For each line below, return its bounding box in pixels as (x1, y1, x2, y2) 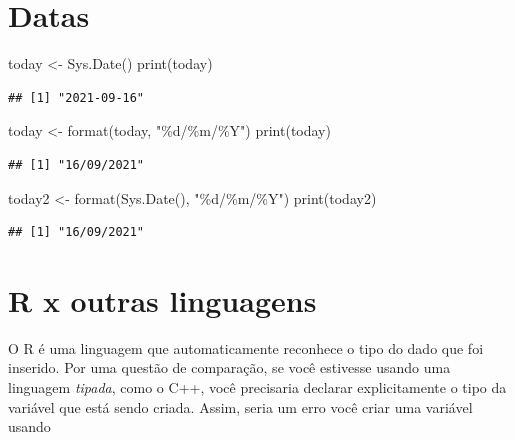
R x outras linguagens (8, 279, 317, 320)
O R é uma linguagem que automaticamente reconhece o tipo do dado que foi (8, 337, 484, 358)
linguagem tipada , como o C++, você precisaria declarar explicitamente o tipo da (8, 377, 507, 397)
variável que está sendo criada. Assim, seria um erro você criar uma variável (8, 396, 473, 417)
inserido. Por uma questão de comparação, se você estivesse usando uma (8, 357, 451, 378)
